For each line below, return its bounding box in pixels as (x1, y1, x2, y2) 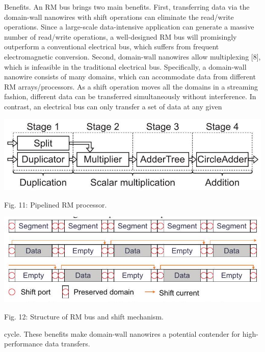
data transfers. (45, 338, 90, 349)
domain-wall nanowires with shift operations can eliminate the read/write (4, 11, 234, 22)
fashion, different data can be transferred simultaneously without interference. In (4, 91, 256, 102)
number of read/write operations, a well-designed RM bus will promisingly (4, 31, 237, 42)
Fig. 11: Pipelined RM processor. (4, 199, 107, 210)
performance (4, 338, 43, 349)
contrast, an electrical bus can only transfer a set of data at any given (4, 101, 222, 111)
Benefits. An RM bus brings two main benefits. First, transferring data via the (4, 2, 250, 12)
